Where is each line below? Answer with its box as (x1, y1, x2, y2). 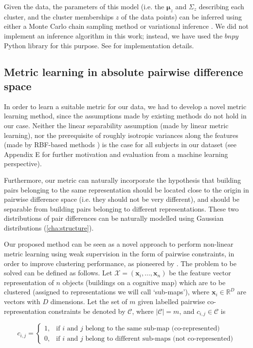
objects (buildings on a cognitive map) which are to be (62, 277, 226, 287)
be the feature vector (169, 268, 231, 278)
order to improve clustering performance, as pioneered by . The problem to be (4, 258, 237, 268)
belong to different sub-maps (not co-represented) (85, 335, 233, 342)
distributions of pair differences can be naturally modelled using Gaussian (4, 213, 224, 223)
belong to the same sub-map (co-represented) (85, 325, 220, 332)
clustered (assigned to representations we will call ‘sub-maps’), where (4, 287, 210, 297)
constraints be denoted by (48, 306, 126, 316)
